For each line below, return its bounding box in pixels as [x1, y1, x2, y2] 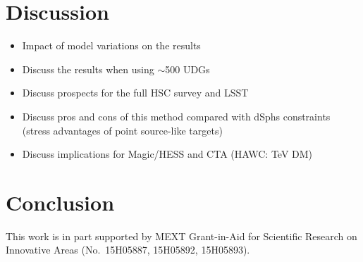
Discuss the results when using [22, 61, 154, 76]
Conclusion [6, 187, 115, 216]
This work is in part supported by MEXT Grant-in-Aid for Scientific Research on [6, 228, 357, 243]
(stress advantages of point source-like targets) [22, 123, 223, 137]
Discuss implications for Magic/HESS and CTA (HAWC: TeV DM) [22, 146, 313, 161]
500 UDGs [165, 61, 210, 76]
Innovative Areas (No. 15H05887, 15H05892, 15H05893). [6, 242, 250, 257]
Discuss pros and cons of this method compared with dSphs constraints [22, 108, 331, 123]
